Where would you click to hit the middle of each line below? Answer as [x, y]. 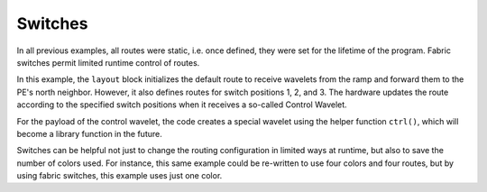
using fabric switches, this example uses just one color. [119, 176]
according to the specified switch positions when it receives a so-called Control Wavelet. [182, 105]
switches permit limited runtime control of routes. [108, 62]
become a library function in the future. [89, 133]
